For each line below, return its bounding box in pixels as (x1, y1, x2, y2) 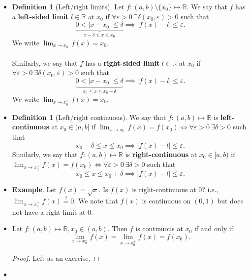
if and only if (194, 223, 233, 234)
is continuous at (135, 223, 183, 234)
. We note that (74, 196, 118, 206)
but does (217, 196, 244, 206)
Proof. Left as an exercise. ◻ (12, 252, 99, 263)
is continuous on (142, 196, 191, 206)
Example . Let (12, 184, 57, 195)
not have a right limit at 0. (12, 206, 93, 217)
